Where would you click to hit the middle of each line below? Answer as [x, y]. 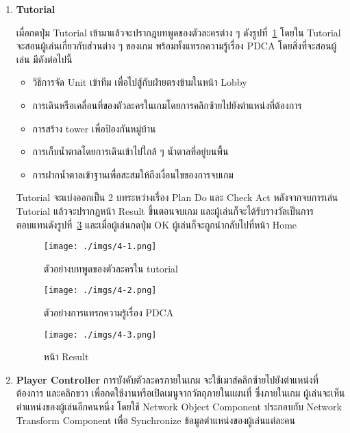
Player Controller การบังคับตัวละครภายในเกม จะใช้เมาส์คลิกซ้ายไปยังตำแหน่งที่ [167, 379]
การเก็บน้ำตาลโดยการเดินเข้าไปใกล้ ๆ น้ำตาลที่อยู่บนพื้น [130, 151]
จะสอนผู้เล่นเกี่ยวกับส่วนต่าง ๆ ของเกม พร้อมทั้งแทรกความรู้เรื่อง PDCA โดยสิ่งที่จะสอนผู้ [176, 46]
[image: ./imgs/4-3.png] [100, 335]
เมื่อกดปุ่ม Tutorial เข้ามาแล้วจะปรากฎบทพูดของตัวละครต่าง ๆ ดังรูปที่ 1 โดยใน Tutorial [178, 32]
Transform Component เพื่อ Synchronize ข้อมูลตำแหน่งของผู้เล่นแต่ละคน [155, 420]
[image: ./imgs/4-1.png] [100, 247]
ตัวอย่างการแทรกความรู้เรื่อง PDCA [109, 313]
